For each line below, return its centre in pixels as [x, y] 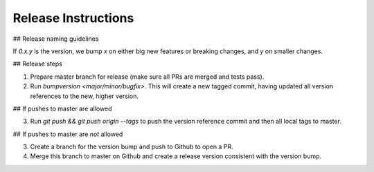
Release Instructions [73, 18]
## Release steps [37, 64]
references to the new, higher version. [84, 96]
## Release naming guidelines [56, 39]
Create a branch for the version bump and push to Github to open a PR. [132, 147]
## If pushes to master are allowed [62, 108]
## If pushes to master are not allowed [68, 134]
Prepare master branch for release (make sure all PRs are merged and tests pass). [147, 77]
